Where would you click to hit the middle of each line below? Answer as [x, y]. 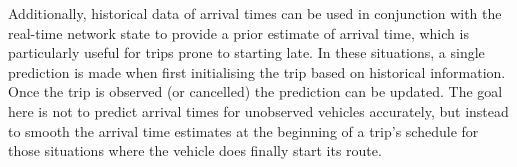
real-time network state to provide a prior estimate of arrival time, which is [238, 32]
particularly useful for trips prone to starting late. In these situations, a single [246, 52]
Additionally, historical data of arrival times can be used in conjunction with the [255, 13]
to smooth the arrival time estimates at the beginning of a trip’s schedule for [243, 130]
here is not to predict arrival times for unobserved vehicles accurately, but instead [258, 110]
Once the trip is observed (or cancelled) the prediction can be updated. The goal [255, 91]
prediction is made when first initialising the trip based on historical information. [257, 71]
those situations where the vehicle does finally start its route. [195, 150]
